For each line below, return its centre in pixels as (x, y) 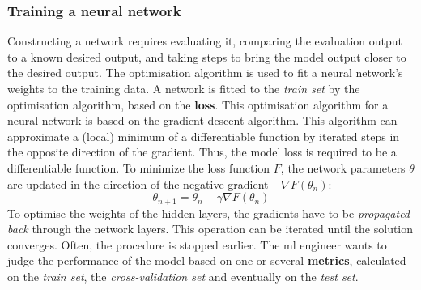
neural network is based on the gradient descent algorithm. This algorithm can (202, 120)
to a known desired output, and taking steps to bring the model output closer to (207, 56)
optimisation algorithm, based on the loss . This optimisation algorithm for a (198, 104)
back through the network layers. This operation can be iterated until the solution (210, 229)
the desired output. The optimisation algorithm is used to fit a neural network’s (205, 72)
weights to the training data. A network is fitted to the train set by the (184, 88)
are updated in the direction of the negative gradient (138, 183)
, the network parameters (343, 167)
